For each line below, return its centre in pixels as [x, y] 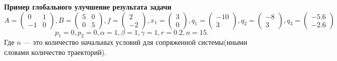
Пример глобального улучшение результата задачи [88, 7]
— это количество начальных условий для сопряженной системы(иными [135, 42]
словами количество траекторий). [55, 52]
